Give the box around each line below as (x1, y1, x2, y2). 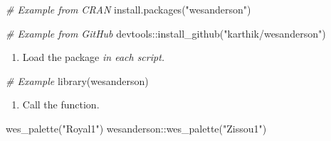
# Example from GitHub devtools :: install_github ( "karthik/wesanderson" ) (6, 26, 326, 40)
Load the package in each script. (22, 50, 165, 64)
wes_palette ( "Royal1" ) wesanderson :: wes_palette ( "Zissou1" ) (6, 120, 267, 135)
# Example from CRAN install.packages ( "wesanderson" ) (6, 2, 251, 16)
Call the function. (22, 97, 100, 112)
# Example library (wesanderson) (6, 73, 149, 88)
